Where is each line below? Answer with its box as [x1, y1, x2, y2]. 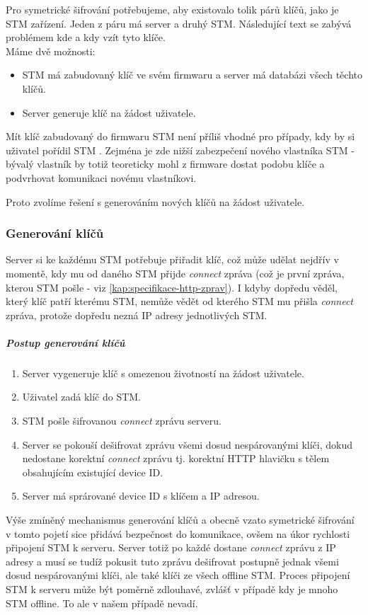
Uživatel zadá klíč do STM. [22, 389, 142, 404]
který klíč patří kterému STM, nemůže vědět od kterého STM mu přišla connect [6, 294, 353, 309]
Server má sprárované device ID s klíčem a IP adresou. [22, 488, 260, 503]
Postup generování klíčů [6, 335, 125, 350]
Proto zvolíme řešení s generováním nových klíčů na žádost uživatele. [6, 194, 305, 209]
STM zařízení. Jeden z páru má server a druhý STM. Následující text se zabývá [6, 16, 352, 30]
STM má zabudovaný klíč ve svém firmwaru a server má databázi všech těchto [22, 67, 362, 82]
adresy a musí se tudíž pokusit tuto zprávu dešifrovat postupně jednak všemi [6, 553, 339, 568]
